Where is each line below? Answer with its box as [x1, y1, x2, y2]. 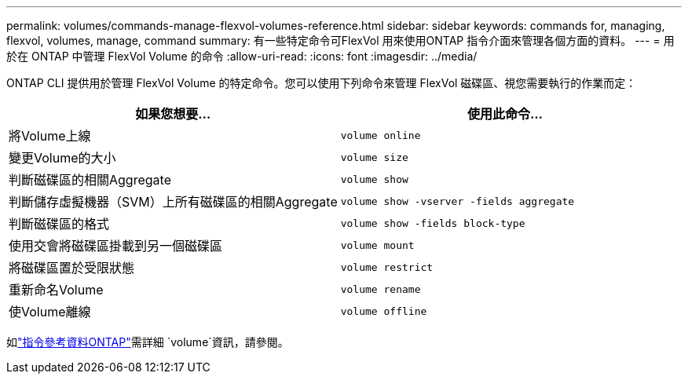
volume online [340, 129, 421, 141]
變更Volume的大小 [9, 150, 116, 166]
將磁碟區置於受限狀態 [9, 260, 135, 276]
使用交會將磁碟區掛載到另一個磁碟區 [9, 238, 223, 254]
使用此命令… [467, 106, 543, 122]
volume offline [340, 305, 427, 317]
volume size [340, 151, 408, 163]
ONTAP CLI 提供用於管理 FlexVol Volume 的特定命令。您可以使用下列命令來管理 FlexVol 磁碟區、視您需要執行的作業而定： [6, 76, 637, 90]
